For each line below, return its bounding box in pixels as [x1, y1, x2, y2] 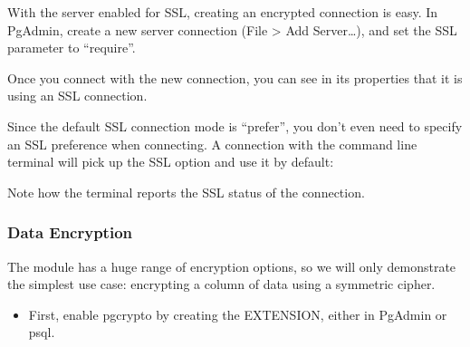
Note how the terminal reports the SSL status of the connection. [7, 182, 365, 201]
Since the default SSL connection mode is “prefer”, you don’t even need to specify [7, 116, 463, 135]
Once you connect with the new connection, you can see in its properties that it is [7, 68, 463, 87]
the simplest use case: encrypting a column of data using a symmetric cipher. [7, 275, 436, 294]
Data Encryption [7, 221, 133, 244]
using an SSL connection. [7, 86, 148, 105]
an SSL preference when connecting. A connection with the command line [7, 134, 417, 153]
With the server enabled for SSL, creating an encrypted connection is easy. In [7, 3, 438, 21]
